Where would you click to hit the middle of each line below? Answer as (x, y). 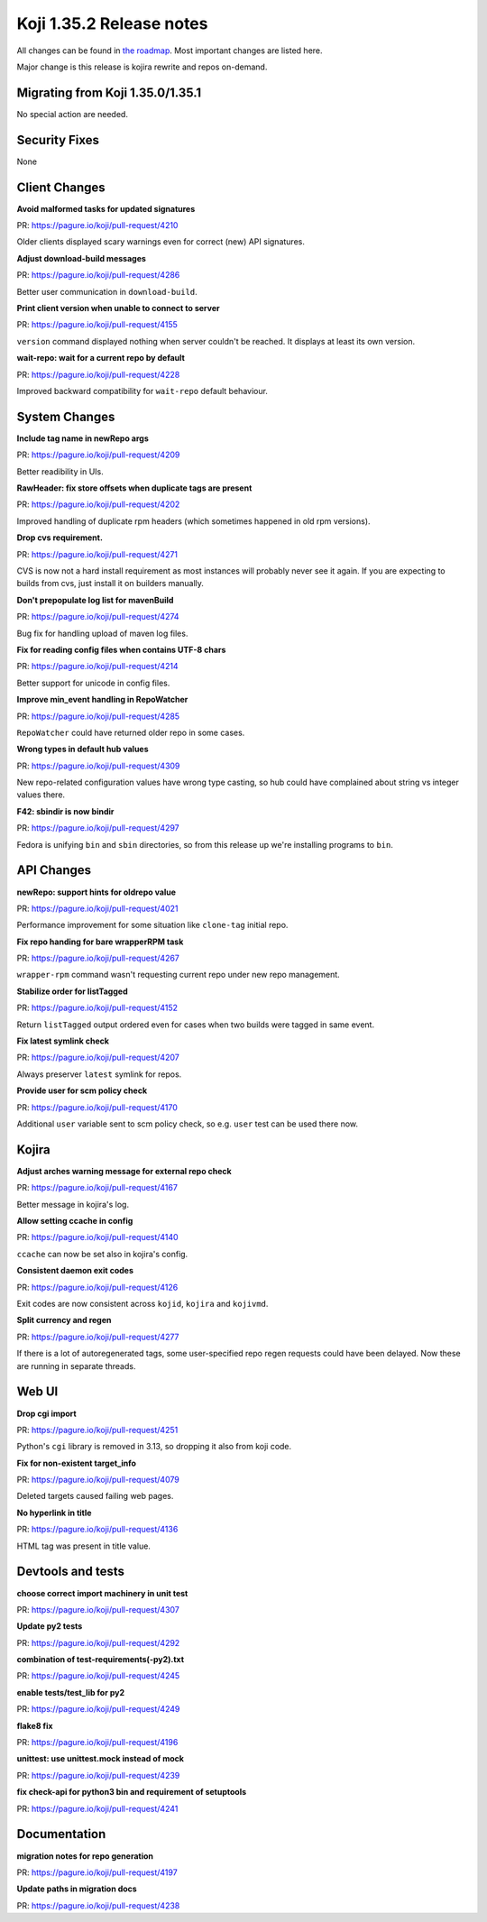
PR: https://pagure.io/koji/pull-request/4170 (97, 1107)
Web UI (37, 1392)
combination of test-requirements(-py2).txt (101, 1660)
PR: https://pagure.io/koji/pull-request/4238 (98, 1905)
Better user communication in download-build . (107, 291)
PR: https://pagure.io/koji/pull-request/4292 (98, 1642)
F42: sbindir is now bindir (65, 811)
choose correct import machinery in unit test (102, 1593)
